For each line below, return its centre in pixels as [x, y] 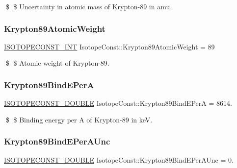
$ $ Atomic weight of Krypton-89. [57, 63]
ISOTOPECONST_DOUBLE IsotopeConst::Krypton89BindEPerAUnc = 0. [119, 159]
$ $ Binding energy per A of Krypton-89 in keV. [79, 119]
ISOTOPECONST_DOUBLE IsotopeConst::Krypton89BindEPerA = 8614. [118, 103]
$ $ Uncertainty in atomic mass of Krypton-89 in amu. [89, 6]
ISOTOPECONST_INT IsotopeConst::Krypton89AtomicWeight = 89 [109, 46]
